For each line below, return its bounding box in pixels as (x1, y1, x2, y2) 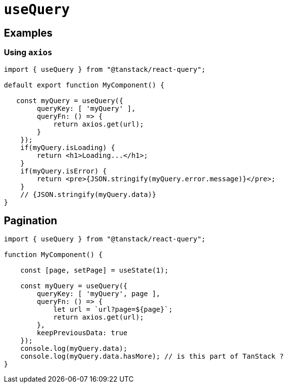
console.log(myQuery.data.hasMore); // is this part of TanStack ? (20, 352, 284, 361)
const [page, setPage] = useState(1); (20, 266, 169, 275)
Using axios (4, 47, 53, 58)
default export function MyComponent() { (4, 81, 164, 89)
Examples (4, 26, 53, 39)
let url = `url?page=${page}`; (53, 305, 173, 314)
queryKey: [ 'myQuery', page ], (37, 290, 161, 298)
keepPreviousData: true (37, 329, 127, 337)
